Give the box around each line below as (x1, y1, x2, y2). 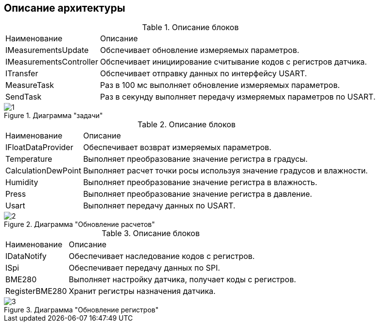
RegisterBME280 (5, 286, 67, 296)
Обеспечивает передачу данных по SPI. (69, 263, 220, 273)
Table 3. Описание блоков (102, 228, 200, 239)
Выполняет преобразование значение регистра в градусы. (83, 154, 308, 164)
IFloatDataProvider (5, 142, 73, 153)
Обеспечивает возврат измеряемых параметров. (83, 142, 272, 153)
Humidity (5, 177, 38, 188)
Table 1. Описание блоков (142, 22, 239, 33)
